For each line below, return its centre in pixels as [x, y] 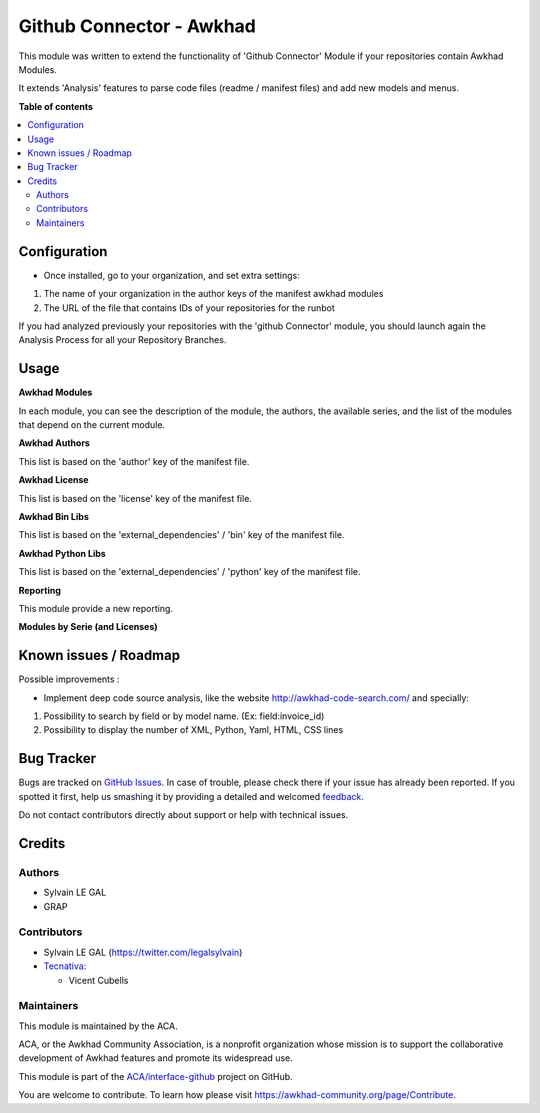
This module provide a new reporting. [96, 608]
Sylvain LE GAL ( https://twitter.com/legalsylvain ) [143, 952]
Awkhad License [53, 480]
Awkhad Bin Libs [53, 516]
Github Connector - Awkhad [137, 26]
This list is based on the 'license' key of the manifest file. [135, 498]
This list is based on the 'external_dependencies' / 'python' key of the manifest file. [189, 572]
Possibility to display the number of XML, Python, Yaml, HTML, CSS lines [193, 730]
